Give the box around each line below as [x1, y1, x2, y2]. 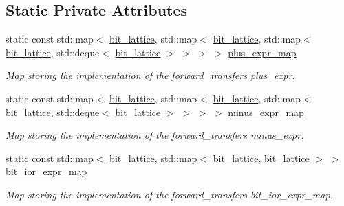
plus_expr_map [228, 45, 297, 59]
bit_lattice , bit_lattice [213, 150, 310, 165]
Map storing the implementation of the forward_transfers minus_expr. [6, 128, 304, 142]
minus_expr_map [228, 104, 304, 119]
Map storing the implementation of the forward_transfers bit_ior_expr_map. [6, 187, 333, 201]
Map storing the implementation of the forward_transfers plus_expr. [6, 68, 295, 82]
